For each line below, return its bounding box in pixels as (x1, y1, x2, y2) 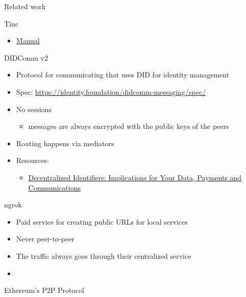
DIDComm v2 (4, 52, 48, 63)
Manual (16, 35, 40, 46)
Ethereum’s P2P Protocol (4, 285, 84, 295)
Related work (4, 1, 46, 11)
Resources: (16, 155, 49, 166)
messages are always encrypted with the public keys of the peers (28, 121, 229, 131)
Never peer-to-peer (16, 233, 75, 244)
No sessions (16, 103, 52, 114)
